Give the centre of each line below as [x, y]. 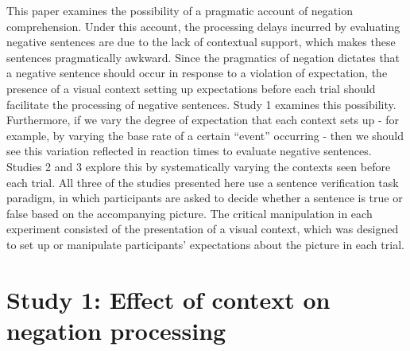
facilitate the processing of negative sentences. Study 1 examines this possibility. [201, 104]
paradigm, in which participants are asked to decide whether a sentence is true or [205, 198]
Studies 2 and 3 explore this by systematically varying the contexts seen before [199, 166]
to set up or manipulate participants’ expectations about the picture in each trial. [205, 244]
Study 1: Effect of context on [168, 299]
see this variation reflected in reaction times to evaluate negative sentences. [189, 151]
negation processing [116, 330]
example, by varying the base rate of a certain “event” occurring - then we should [205, 135]
